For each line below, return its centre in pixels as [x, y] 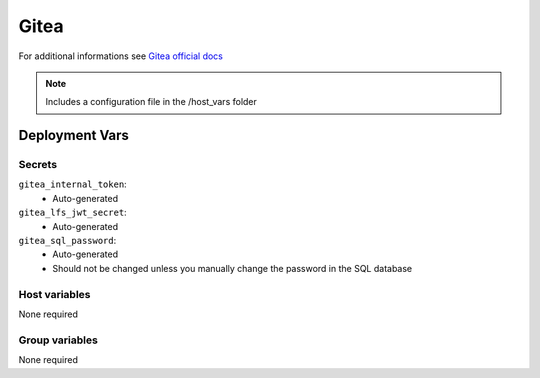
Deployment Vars [74, 135]
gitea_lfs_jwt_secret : [72, 212]
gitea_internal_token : [72, 184]
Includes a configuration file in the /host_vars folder [151, 102]
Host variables [54, 294]
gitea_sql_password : [67, 241]
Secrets [38, 165]
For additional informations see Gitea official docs [121, 56]
